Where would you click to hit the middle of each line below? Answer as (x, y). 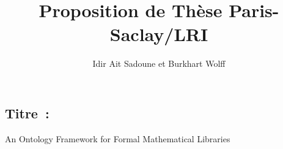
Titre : (27, 113)
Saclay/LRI (159, 34)
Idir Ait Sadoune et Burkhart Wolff (159, 63)
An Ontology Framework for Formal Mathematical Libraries (118, 138)
